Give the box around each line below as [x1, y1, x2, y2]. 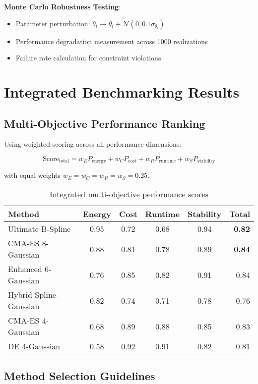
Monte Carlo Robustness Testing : [4, 1, 121, 11]
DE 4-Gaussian [8, 340, 61, 352]
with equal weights [4, 170, 61, 180]
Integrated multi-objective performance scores [50, 188, 208, 200]
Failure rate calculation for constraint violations [15, 53, 161, 63]
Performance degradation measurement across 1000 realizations [15, 36, 208, 46]
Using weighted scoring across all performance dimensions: [4, 139, 182, 149]
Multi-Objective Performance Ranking [4, 115, 205, 131]
